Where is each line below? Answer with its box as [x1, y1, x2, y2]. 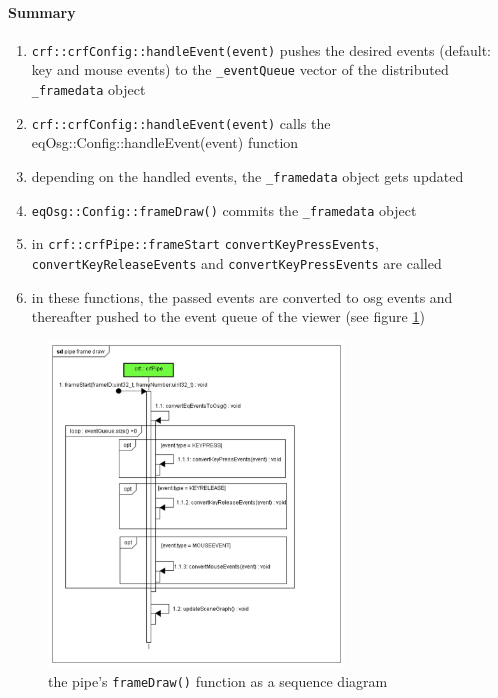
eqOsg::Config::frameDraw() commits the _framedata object [31, 199, 417, 220]
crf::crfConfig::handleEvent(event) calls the [31, 112, 331, 133]
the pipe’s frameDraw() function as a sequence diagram [48, 670, 388, 691]
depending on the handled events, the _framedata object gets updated [31, 166, 464, 187]
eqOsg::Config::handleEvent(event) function [31, 132, 299, 153]
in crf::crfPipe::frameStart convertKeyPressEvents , [31, 233, 379, 254]
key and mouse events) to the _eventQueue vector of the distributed [31, 59, 449, 80]
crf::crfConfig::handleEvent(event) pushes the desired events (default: [31, 39, 491, 60]
